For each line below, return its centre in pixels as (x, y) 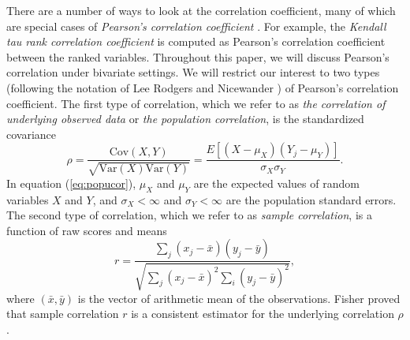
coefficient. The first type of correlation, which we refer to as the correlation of (196, 103)
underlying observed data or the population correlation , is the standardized (185, 119)
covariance (32, 134)
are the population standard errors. (311, 199)
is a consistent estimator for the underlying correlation (263, 314)
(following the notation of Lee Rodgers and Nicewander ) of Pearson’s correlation (203, 87)
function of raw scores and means (87, 230)
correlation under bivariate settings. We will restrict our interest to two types (193, 72)
